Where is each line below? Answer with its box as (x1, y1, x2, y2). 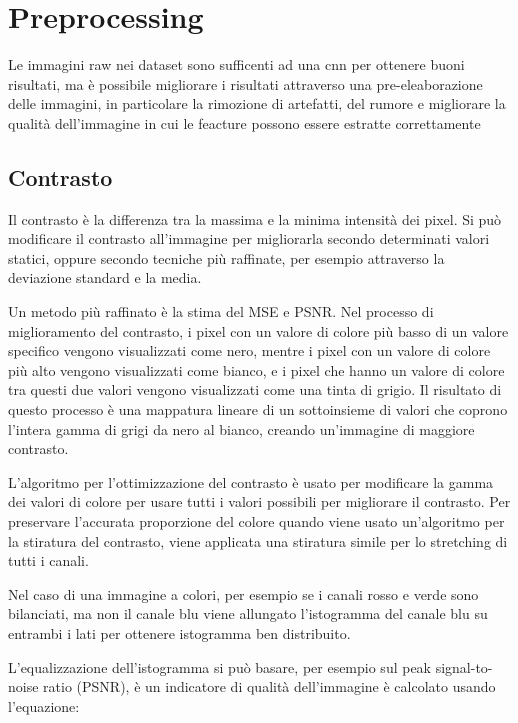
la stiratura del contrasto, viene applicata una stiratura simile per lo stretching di (8, 530, 508, 551)
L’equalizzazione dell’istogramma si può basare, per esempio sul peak (8, 656, 432, 677)
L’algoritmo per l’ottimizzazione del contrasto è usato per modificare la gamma (8, 471, 494, 492)
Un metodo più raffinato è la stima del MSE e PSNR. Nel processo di (8, 301, 434, 322)
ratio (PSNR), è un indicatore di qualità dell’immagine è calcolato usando (43, 676, 496, 697)
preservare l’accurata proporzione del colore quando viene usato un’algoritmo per (8, 511, 505, 532)
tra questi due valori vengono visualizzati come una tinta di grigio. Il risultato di (8, 379, 502, 400)
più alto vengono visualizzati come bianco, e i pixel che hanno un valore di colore (8, 359, 505, 380)
